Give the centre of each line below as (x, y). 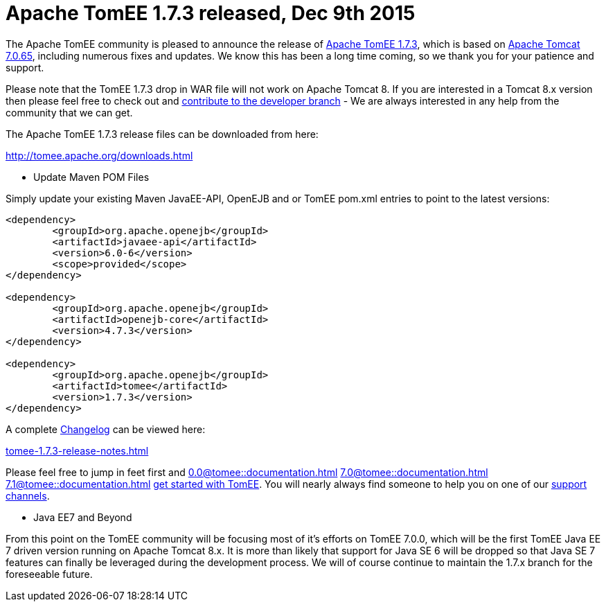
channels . (28, 495)
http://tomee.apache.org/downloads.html (99, 155)
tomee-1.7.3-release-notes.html (77, 450)
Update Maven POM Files (91, 177)
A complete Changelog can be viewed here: (106, 429)
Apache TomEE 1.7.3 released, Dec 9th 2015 (211, 13)
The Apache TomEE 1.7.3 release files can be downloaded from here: (162, 134)
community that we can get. (69, 112)
